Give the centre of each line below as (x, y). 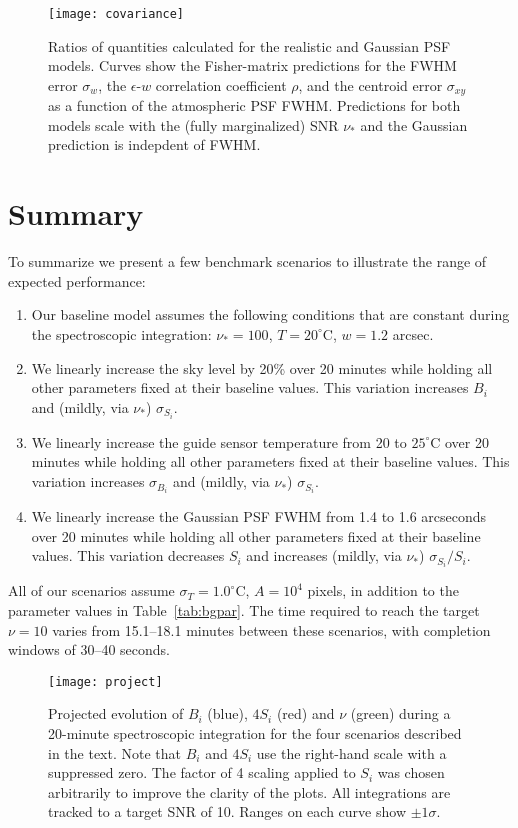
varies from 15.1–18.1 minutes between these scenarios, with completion (271, 629)
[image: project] (105, 681)
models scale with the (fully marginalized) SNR (193, 124)
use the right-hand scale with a (351, 752)
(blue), (227, 713)
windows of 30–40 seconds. (89, 649)
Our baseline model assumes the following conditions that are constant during (270, 314)
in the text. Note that (114, 752)
